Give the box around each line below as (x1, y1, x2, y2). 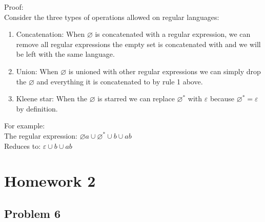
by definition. (16, 103, 58, 114)
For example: (4, 120, 45, 131)
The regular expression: (4, 130, 77, 141)
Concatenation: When (16, 29, 85, 39)
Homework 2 (4, 170, 96, 191)
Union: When (16, 65, 58, 76)
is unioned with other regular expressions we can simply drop (68, 65, 261, 76)
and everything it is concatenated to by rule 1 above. (36, 76, 203, 86)
